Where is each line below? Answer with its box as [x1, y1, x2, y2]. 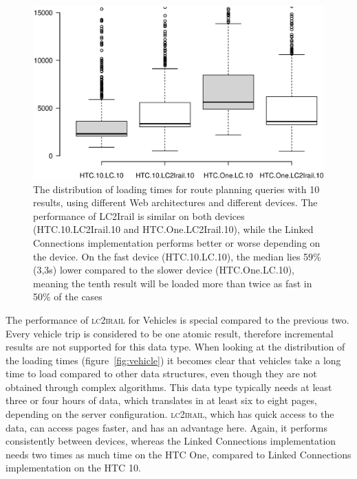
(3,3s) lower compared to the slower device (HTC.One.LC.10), [33, 263, 294, 277]
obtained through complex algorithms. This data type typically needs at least [6, 379, 332, 394]
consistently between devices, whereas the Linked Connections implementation [6, 434, 336, 448]
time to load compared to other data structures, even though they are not [6, 366, 317, 381]
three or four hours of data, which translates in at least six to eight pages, [6, 393, 317, 408]
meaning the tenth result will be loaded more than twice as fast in [33, 276, 312, 290]
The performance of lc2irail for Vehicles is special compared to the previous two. [6, 312, 349, 326]
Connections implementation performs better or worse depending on [33, 235, 321, 249]
